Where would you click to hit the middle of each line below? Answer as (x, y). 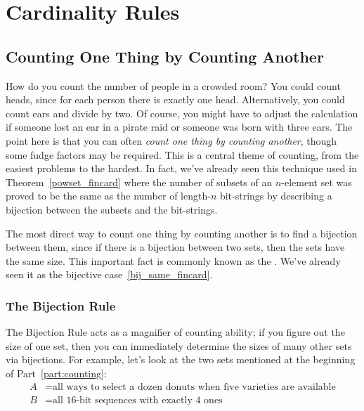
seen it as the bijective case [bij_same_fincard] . (109, 274)
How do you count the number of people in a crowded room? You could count (173, 85)
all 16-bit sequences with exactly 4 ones (138, 400)
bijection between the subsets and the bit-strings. (112, 209)
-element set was (317, 182)
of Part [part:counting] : (56, 373)
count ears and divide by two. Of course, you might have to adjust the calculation (182, 113)
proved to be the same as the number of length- (108, 196)
